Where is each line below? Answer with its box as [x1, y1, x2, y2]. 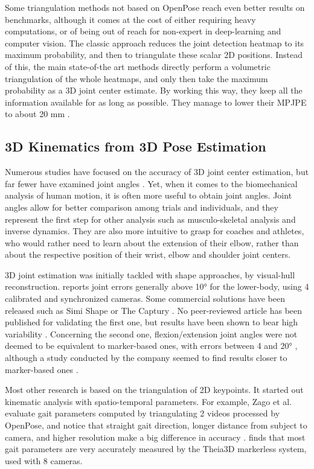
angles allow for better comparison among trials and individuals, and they [5, 200, 278, 213]
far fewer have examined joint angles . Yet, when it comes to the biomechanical [5, 177, 298, 190]
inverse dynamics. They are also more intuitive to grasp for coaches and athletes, [5, 225, 304, 237]
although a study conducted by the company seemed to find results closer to [5, 351, 287, 364]
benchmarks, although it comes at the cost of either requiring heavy [5, 13, 256, 25]
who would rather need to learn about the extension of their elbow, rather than [5, 236, 299, 249]
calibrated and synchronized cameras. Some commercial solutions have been [5, 292, 285, 305]
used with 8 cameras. [5, 454, 83, 467]
